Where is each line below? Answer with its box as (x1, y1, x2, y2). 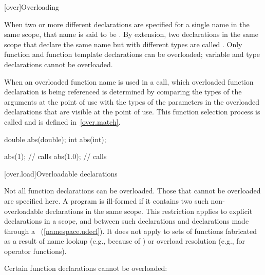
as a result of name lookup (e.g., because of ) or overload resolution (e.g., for (4, 235, 245, 246)
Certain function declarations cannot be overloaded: (4, 263, 167, 273)
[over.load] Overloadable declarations (4, 168, 118, 179)
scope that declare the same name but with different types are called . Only (4, 38, 242, 49)
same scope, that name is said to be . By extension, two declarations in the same (4, 29, 258, 40)
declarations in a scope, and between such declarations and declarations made (4, 215, 249, 226)
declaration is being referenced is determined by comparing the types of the (4, 86, 242, 97)
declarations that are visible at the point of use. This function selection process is (4, 106, 260, 117)
